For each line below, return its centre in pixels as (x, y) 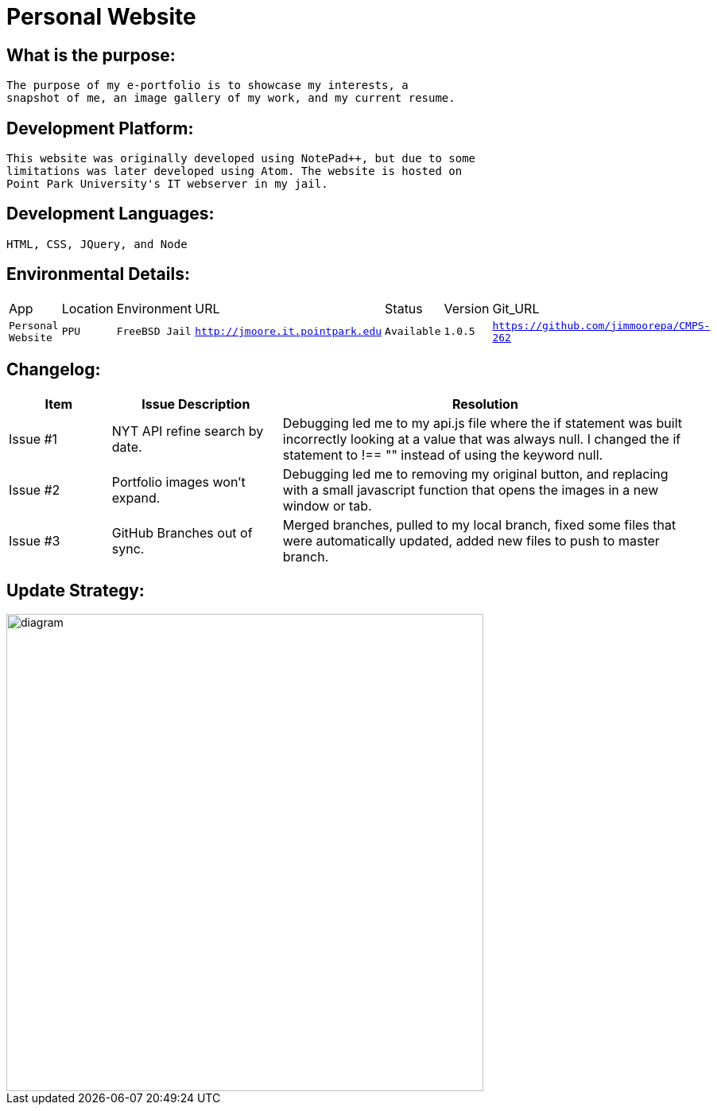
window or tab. (327, 505)
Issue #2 (35, 489)
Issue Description (196, 404)
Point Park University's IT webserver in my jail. (167, 184)
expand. (136, 497)
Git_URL (516, 308)
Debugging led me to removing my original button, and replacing (475, 474)
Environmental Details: (98, 274)
